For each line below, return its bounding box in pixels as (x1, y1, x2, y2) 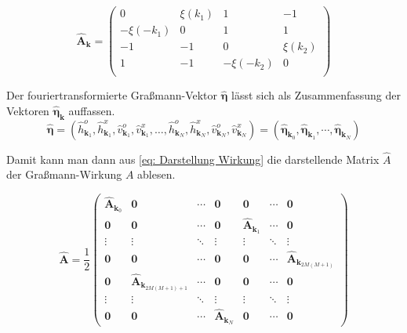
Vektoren (6, 102, 49, 118)
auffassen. (68, 102, 115, 118)
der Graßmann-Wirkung (6, 166, 122, 183)
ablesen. (137, 166, 176, 183)
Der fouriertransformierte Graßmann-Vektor (6, 87, 218, 103)
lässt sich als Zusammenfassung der (231, 87, 401, 103)
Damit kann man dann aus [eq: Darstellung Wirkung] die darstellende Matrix (6, 150, 380, 167)
